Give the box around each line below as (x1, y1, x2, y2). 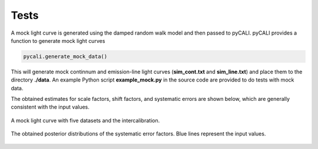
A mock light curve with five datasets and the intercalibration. (11, 117, 160, 124)
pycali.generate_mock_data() (23, 53, 108, 60)
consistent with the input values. (11, 103, 90, 111)
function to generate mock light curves (11, 37, 105, 44)
